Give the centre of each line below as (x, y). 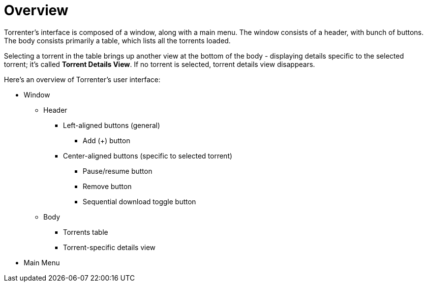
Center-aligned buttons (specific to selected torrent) (148, 156)
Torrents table (86, 232)
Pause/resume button (118, 171)
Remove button (107, 186)
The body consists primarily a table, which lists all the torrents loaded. (117, 40)
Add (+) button (107, 140)
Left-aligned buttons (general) (112, 125)
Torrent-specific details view (109, 247)
